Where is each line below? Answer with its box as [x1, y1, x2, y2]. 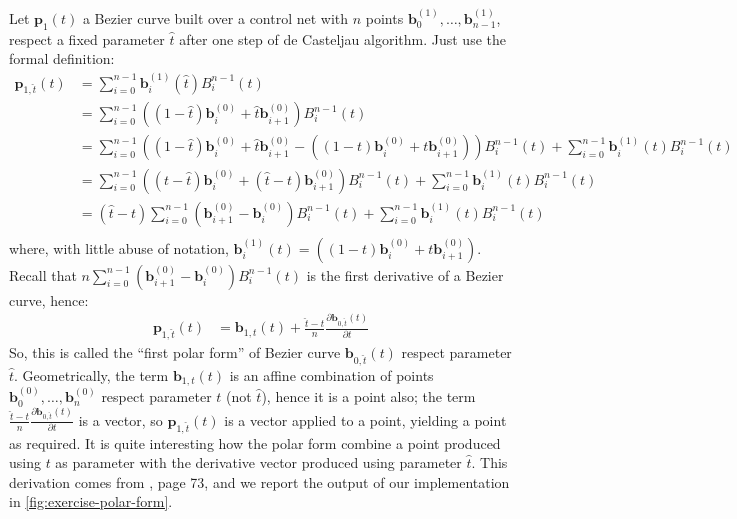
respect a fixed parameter [9, 28, 165, 49]
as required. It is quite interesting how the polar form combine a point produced [9, 432, 501, 453]
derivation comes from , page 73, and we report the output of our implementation [9, 471, 510, 492]
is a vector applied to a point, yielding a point [224, 409, 507, 430]
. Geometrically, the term [14, 364, 169, 385]
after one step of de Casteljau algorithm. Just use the [179, 28, 506, 49]
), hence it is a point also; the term [261, 386, 476, 407]
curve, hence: [9, 289, 89, 310]
